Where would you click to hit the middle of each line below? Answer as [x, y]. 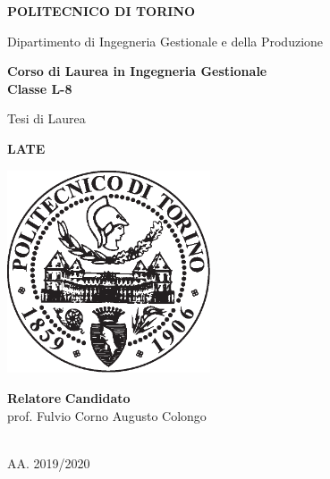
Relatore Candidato [69, 397]
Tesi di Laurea [47, 118]
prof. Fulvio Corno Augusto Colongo [107, 415]
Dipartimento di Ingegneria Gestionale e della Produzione [165, 41]
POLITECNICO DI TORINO [102, 11]
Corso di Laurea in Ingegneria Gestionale [137, 71]
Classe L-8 [40, 88]
